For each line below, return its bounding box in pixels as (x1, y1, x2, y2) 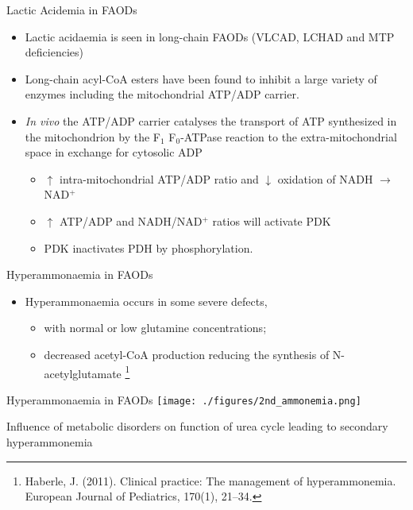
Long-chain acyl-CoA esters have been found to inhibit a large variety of (25, 70, 377, 87)
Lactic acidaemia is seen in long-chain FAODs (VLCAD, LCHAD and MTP (25, 28, 395, 44)
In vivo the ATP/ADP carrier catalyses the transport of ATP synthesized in (25, 112, 397, 129)
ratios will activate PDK (212, 212, 331, 229)
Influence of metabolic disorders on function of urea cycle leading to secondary (6, 418, 388, 435)
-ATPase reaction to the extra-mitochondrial (180, 128, 397, 145)
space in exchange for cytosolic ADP (25, 144, 203, 160)
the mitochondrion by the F (25, 128, 160, 145)
